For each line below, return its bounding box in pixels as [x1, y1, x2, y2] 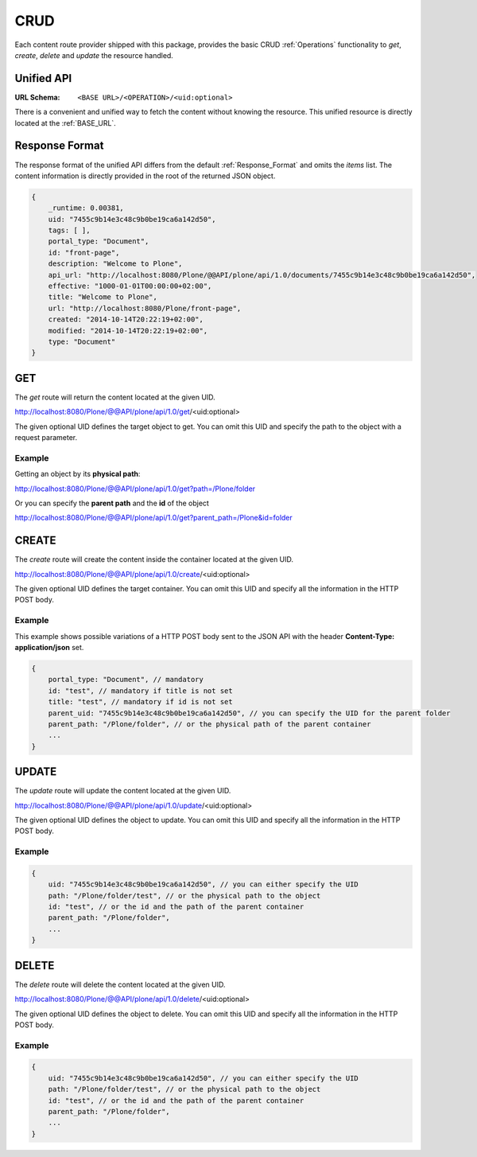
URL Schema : [14, 92, 60, 102]
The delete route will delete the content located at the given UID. [14, 980, 226, 989]
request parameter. [14, 433, 78, 442]
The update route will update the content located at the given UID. [14, 786, 231, 796]
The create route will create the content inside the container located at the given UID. [14, 555, 294, 564]
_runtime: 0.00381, [48, 204, 125, 212]
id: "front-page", [48, 247, 120, 257]
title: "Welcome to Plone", [48, 293, 158, 302]
